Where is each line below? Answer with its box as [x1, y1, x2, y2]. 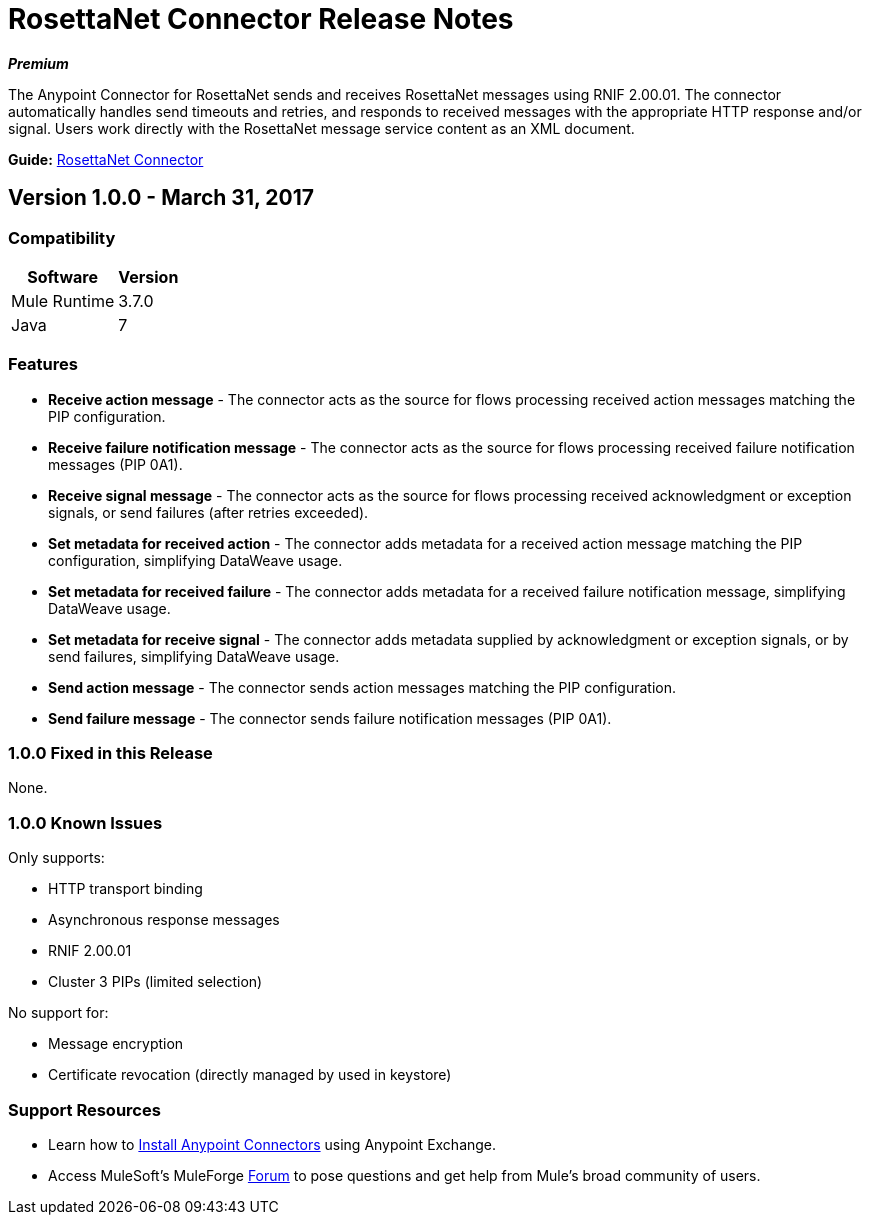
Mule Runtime [11, 290, 115, 311]
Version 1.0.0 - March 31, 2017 [8, 185, 314, 211]
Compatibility [8, 227, 116, 248]
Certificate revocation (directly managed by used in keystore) [48, 1066, 452, 1084]
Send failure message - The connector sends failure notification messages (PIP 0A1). [48, 709, 612, 727]
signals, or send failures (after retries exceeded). [48, 503, 369, 521]
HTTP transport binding [48, 880, 203, 898]
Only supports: [8, 849, 105, 867]
